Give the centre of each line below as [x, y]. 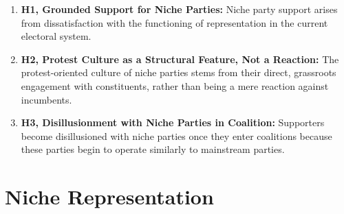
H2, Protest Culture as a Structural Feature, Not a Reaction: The [180, 59]
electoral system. [56, 36]
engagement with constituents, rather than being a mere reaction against [175, 85]
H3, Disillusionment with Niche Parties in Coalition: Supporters [173, 122]
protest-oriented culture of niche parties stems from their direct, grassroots [179, 72]
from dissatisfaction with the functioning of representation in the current [174, 22]
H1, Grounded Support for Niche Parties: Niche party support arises [179, 9]
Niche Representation [109, 197]
